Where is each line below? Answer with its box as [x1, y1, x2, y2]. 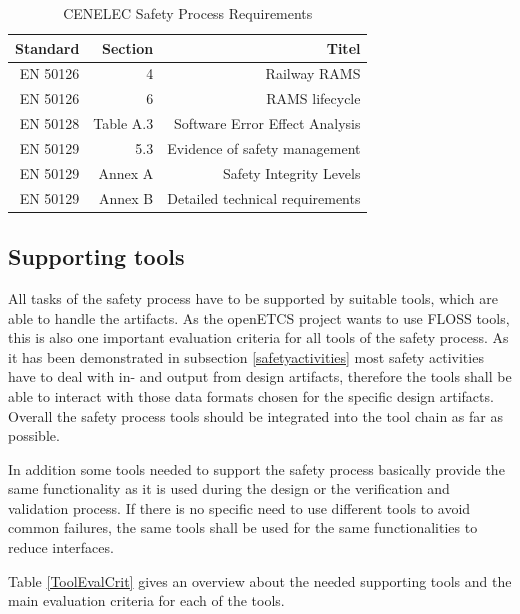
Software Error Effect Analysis [173, 113, 361, 134]
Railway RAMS [265, 63, 361, 84]
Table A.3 [93, 113, 154, 134]
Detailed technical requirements [167, 187, 361, 208]
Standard [15, 37, 80, 58]
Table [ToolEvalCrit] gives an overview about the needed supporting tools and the [8, 570, 512, 591]
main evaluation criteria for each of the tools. [8, 590, 285, 611]
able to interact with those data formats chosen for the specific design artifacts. [8, 385, 494, 406]
